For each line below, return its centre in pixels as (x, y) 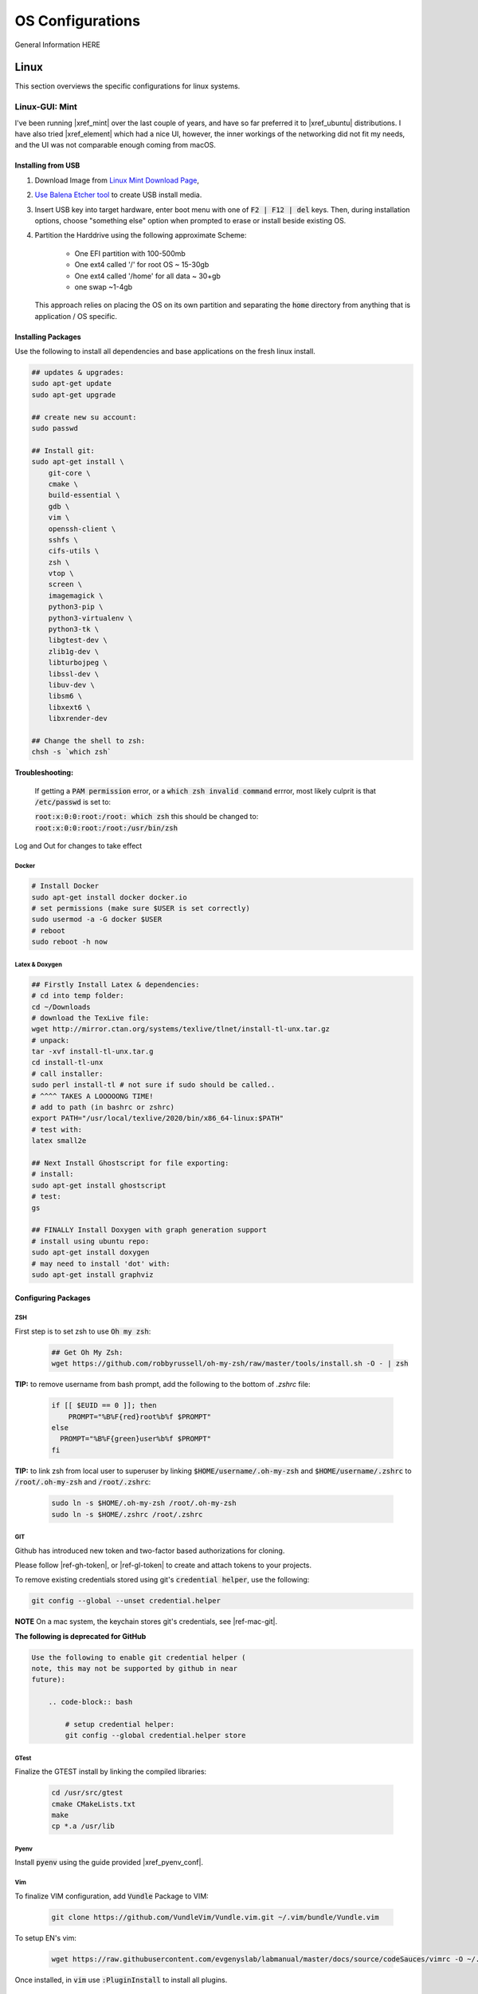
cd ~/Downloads (61, 1007)
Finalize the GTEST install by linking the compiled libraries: (111, 1771)
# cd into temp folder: (78, 996)
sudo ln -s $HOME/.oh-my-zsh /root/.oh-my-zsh (144, 1503)
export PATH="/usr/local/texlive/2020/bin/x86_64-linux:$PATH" (158, 1118)
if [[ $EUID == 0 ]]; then (104, 1405)
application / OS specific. (76, 316)
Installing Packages (48, 337)
